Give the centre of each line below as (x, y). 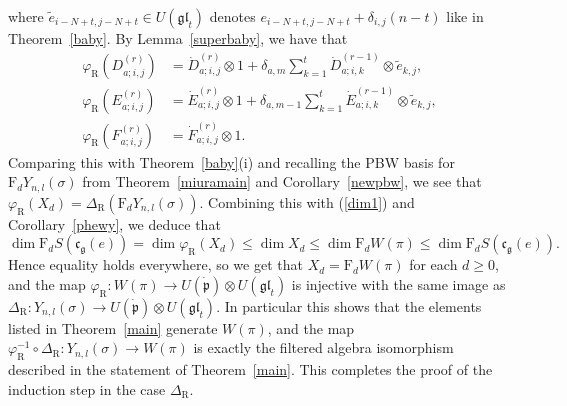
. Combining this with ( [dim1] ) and (307, 201)
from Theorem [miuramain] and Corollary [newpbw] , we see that (282, 181)
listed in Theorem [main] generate (113, 327)
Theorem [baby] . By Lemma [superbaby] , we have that (178, 38)
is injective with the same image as (398, 283)
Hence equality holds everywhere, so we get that (155, 264)
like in (465, 16)
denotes (232, 16)
